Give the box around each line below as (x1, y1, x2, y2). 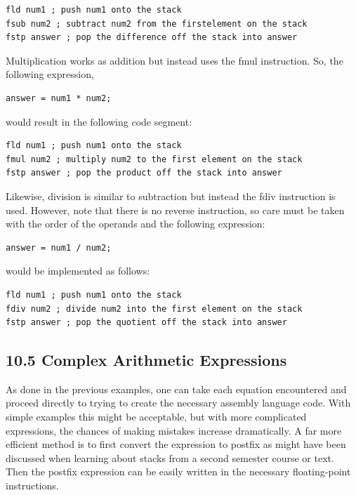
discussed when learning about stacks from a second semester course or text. (6, 450, 334, 465)
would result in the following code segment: (6, 114, 192, 128)
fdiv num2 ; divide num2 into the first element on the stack (6, 303, 303, 314)
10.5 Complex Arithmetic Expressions (6, 349, 287, 371)
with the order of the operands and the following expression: (6, 216, 265, 231)
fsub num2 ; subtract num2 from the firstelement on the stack (6, 18, 308, 29)
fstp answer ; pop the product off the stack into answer (6, 168, 282, 178)
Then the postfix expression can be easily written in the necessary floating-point (6, 464, 351, 479)
